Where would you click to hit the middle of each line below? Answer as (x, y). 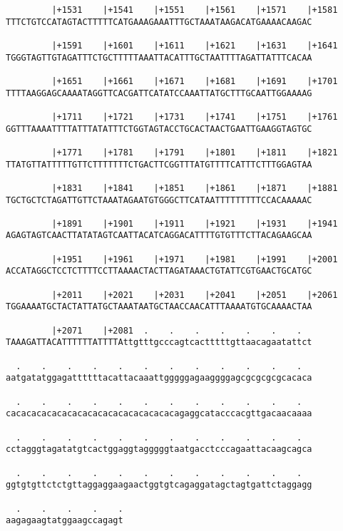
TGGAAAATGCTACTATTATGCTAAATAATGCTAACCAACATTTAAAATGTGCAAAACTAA (159, 307)
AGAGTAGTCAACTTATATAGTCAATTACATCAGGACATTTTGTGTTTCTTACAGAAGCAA (159, 236)
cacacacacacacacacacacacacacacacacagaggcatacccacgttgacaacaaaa (159, 414)
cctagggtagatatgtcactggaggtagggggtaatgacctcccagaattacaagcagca (159, 449)
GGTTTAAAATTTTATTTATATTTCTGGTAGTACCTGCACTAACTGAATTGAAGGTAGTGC (159, 129)
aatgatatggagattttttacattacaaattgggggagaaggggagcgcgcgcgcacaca (159, 378)
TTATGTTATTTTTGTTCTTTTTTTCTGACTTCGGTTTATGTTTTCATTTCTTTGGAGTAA (159, 164)
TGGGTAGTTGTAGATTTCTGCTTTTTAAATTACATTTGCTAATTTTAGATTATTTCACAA (159, 57)
